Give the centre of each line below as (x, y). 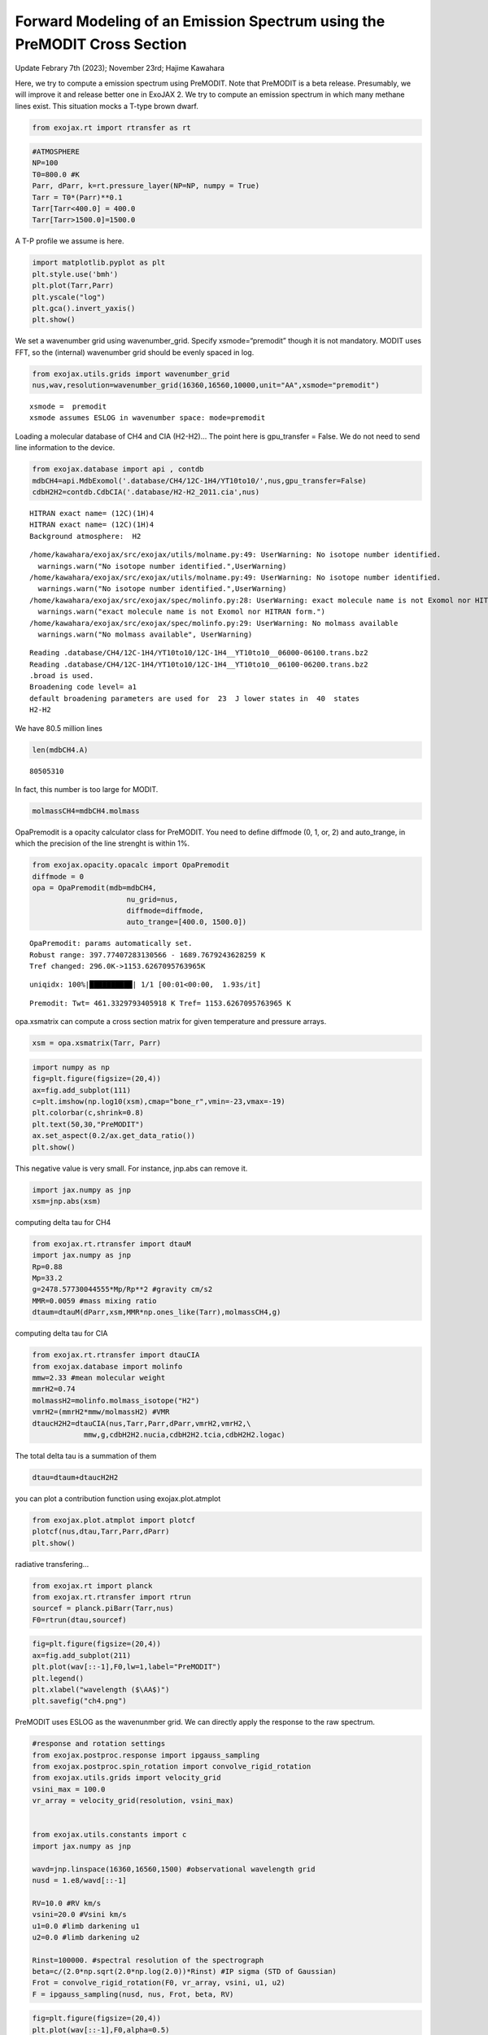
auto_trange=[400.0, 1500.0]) (187, 922)
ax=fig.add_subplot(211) (82, 1655)
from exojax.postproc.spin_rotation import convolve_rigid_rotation (172, 1767)
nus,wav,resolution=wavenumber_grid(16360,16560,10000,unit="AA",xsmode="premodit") (206, 385)
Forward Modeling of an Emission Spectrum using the (200, 21)
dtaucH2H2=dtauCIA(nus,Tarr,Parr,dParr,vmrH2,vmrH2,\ (142, 1423)
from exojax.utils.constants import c (109, 1835)
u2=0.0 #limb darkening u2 (86, 1937)
